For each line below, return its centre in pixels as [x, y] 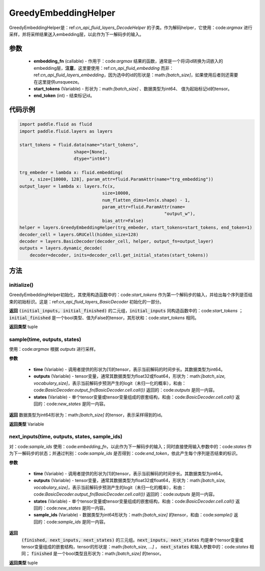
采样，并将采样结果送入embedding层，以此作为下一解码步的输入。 [77, 34]
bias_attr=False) [123, 221]
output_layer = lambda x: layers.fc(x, [67, 186]
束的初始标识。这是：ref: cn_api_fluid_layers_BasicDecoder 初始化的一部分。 [86, 301]
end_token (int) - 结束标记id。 [64, 95]
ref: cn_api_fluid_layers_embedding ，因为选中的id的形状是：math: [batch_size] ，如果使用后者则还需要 [136, 75]
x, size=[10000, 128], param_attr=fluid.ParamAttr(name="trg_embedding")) [121, 179]
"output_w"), [180, 214]
